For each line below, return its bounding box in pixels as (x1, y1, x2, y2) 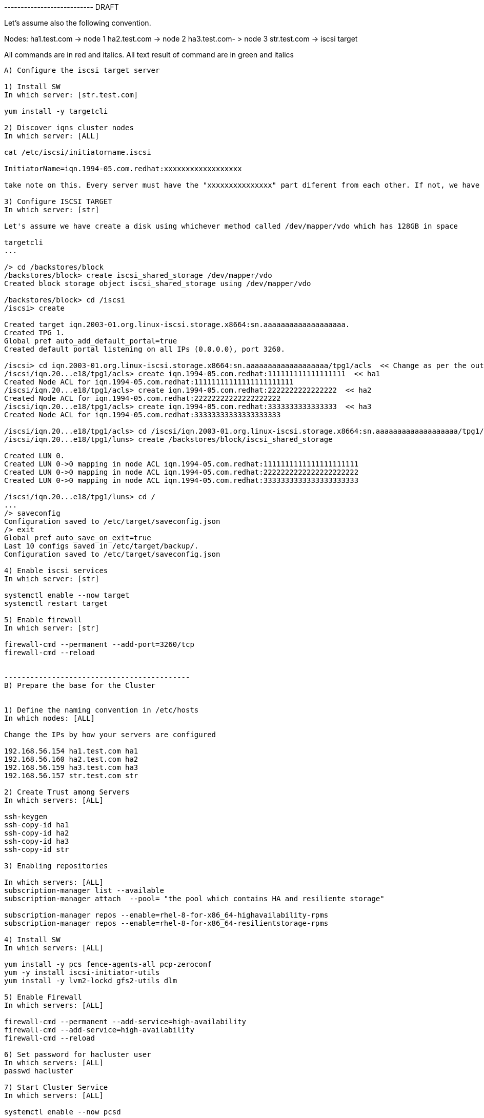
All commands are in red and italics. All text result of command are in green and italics (4, 50, 294, 59)
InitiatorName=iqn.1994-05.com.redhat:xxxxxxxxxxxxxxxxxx (4, 165, 242, 173)
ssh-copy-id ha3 (4, 837, 69, 845)
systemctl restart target (4, 599, 108, 607)
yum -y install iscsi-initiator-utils (4, 968, 160, 977)
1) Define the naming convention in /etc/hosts (4, 706, 199, 714)
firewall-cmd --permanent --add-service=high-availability (4, 1018, 247, 1026)
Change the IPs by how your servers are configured (4, 730, 216, 739)
